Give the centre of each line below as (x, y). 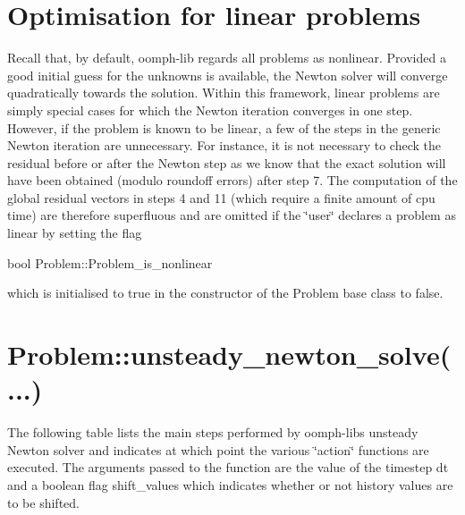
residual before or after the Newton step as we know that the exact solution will (227, 162)
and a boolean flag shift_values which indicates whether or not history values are (230, 484)
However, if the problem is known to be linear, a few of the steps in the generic (224, 127)
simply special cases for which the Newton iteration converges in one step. (210, 110)
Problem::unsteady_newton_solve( (229, 355)
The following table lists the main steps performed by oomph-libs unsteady (213, 432)
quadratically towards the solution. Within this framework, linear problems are (224, 93)
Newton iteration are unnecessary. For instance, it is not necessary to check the (224, 145)
